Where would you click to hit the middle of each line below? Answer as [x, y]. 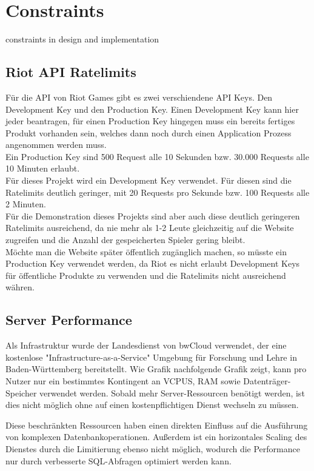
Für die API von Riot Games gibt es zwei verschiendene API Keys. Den [139, 97]
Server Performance [69, 320]
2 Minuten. [26, 204]
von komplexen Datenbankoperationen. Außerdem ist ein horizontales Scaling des [156, 437]
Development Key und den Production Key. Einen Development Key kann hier [152, 109]
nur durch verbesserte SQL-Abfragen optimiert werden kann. [119, 460]
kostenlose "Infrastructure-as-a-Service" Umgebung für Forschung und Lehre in [151, 357]
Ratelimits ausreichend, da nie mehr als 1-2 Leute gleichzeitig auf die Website [150, 228]
